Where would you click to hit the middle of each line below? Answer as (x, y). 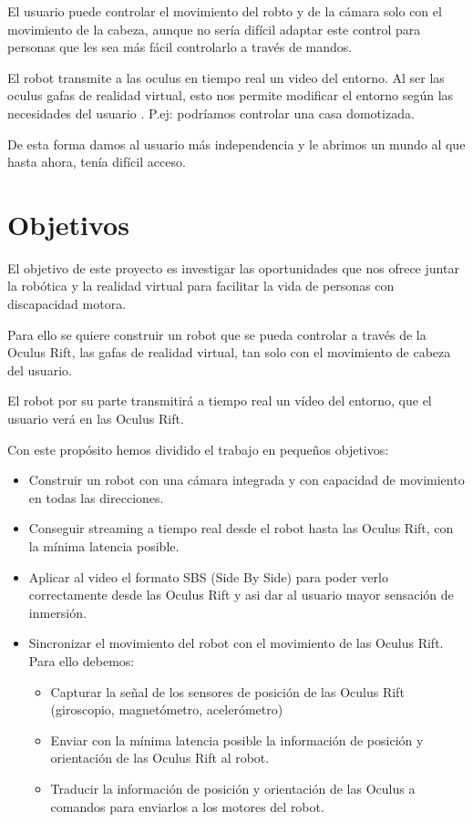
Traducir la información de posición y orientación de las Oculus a (233, 788)
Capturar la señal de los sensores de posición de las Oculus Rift (227, 691)
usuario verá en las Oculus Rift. (96, 419)
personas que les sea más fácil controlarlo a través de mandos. (180, 47)
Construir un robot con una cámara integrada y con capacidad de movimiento (247, 480)
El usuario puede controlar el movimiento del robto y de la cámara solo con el (225, 11)
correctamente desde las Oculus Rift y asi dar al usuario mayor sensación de (241, 595)
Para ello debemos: (82, 660)
